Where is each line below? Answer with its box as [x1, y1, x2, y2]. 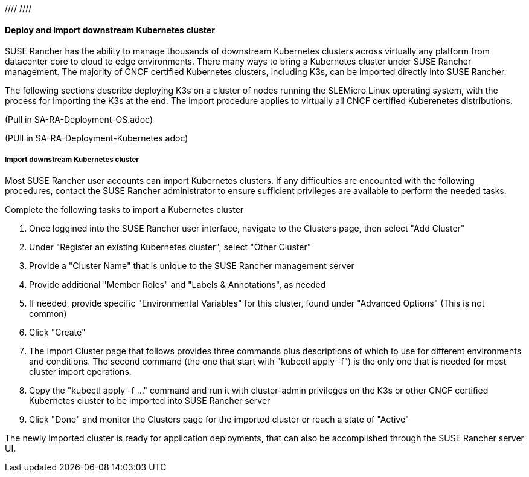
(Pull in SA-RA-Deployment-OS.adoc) [5, 114, 153, 125]
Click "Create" [29, 327, 86, 337]
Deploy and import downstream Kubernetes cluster [5, 24, 215, 35]
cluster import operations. [29, 366, 132, 377]
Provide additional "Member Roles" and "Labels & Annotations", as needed [29, 279, 326, 290]
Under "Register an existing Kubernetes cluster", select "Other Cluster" [29, 242, 312, 252]
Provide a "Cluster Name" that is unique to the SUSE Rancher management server [29, 261, 354, 271]
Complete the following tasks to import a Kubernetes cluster [5, 204, 244, 215]
